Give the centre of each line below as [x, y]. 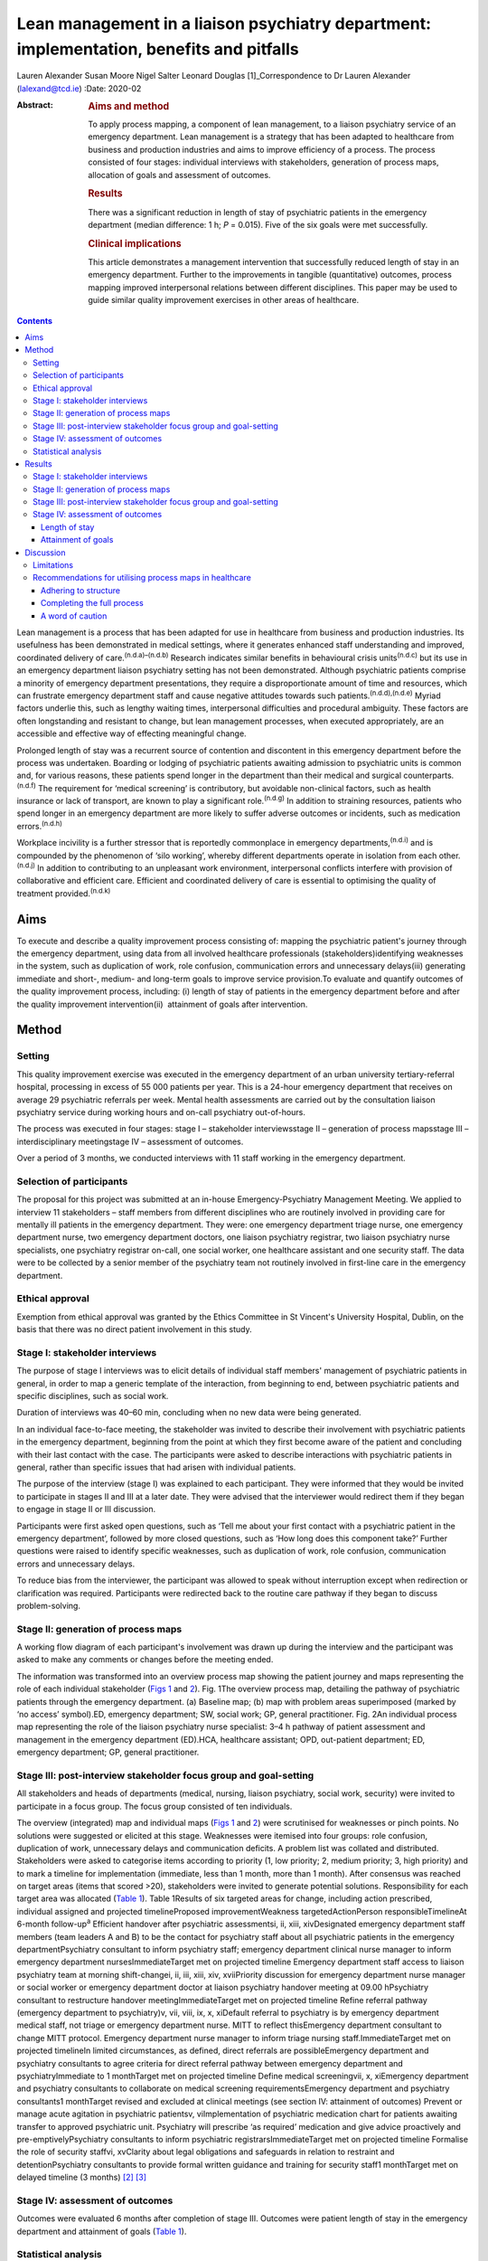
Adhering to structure [81, 590]
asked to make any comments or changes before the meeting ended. [145, 1660]
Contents [35, 320]
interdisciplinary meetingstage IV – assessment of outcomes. [130, 1141]
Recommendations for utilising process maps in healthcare [142, 578]
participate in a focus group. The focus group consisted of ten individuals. [155, 1806]
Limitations [53, 565]
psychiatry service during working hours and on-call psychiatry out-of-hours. [161, 1112]
